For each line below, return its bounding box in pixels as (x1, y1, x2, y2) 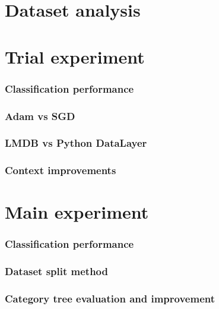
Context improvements (5, 163, 116, 178)
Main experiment (5, 200, 149, 224)
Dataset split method (5, 264, 108, 279)
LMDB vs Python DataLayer (5, 135, 147, 150)
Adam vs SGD (5, 108, 75, 123)
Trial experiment (5, 44, 145, 68)
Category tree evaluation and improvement (5, 291, 215, 306)
